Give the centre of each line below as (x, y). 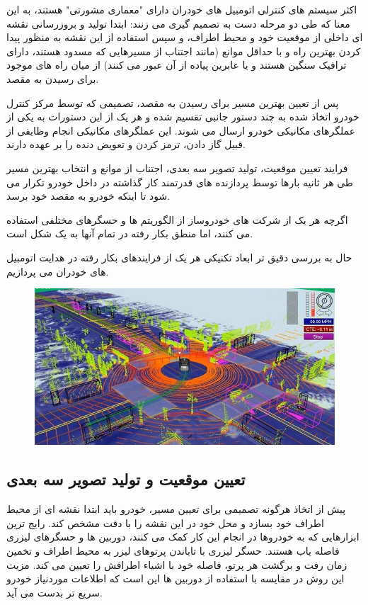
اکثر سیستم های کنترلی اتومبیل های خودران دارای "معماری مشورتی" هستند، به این (182, 9)
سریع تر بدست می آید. (55, 592)
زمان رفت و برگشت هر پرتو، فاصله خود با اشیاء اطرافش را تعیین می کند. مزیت (177, 564)
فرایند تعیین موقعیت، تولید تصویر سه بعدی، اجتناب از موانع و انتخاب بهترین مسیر (177, 168)
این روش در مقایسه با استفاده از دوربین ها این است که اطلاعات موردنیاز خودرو (176, 578)
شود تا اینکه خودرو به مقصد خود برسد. (88, 196)
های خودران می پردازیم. (58, 271)
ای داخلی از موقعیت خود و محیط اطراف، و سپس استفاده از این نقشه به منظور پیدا (185, 37)
